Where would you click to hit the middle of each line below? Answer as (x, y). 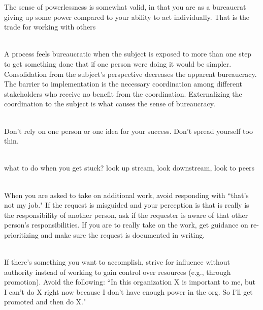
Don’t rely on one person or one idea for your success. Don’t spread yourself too (128, 131)
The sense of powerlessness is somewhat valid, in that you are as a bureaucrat (125, 7)
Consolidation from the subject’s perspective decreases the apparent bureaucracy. (130, 74)
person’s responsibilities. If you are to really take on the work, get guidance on (126, 225)
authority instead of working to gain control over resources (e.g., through (118, 272)
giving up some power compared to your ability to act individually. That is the (127, 17)
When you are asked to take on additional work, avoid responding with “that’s (126, 195)
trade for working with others (50, 27)
